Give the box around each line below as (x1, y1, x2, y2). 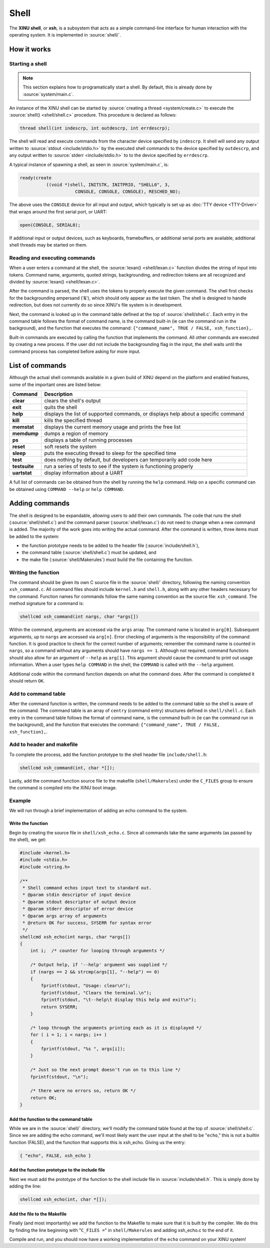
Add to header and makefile (9, 741, 78, 748)
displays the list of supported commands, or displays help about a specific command (44, 410, 244, 417)
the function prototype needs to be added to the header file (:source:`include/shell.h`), (21, 542, 199, 548)
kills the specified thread (44, 417, 102, 424)
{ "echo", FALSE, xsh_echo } (19, 1152, 91, 1158)
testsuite (12, 463, 34, 470)
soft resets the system (44, 443, 97, 450)
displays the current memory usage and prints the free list (44, 423, 181, 430)
